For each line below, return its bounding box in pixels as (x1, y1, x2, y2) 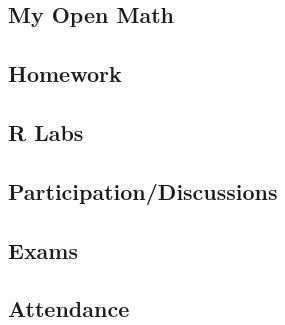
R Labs (8, 116, 84, 147)
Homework (8, 58, 122, 89)
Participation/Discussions (8, 175, 278, 206)
